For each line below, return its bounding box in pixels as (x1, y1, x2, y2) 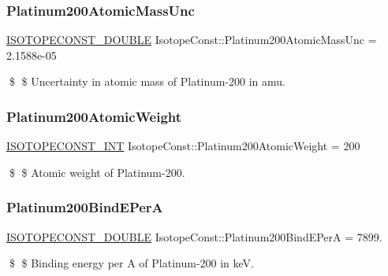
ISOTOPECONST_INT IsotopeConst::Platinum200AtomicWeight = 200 (6, 138, 360, 154)
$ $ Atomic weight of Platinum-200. (9, 164, 185, 180)
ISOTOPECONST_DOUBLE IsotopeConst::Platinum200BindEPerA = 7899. (6, 228, 382, 245)
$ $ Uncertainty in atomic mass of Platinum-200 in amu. (9, 73, 285, 90)
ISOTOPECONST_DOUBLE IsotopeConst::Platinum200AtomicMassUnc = (6, 31, 377, 48)
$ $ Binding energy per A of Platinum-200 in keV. (9, 255, 254, 271)
